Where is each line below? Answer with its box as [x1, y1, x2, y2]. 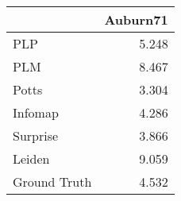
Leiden [13, 149, 50, 168]
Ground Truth [13, 172, 92, 191]
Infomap [13, 103, 59, 122]
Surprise [13, 126, 59, 145]
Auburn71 [104, 10, 168, 29]
